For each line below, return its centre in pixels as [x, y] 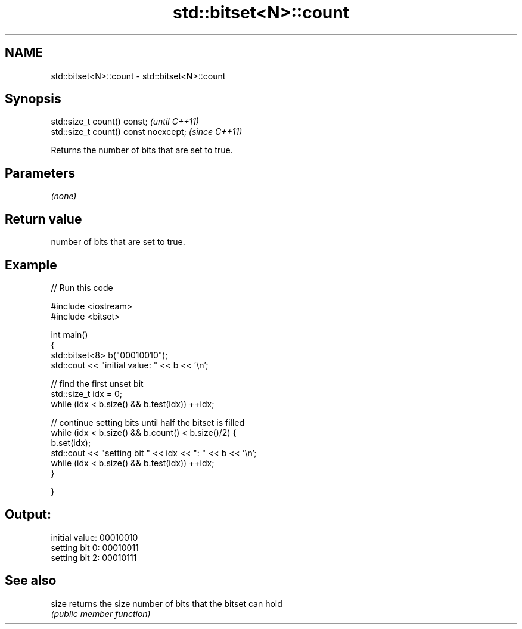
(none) [64, 196]
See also [31, 581]
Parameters [40, 173]
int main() [69, 334]
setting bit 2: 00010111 [94, 557]
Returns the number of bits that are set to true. [142, 150]
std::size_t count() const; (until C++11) [125, 122]
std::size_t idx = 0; [87, 393]
